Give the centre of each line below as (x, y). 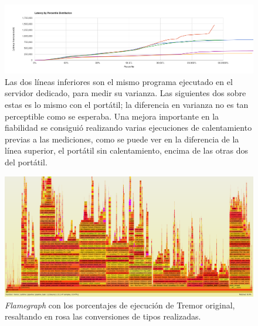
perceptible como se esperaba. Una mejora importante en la (112, 116)
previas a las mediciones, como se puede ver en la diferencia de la (122, 139)
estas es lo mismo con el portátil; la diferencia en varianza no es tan (127, 105)
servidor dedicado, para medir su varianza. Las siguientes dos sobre (125, 93)
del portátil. (26, 162)
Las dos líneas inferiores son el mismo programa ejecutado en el (119, 81)
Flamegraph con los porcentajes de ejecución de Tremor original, (120, 305)
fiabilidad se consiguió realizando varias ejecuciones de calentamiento (128, 128)
